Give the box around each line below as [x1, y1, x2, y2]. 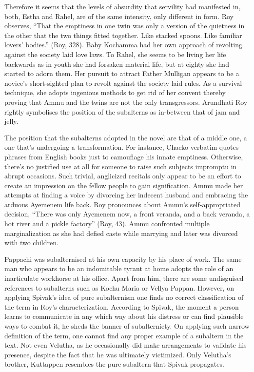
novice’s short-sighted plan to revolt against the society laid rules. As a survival [4, 78, 242, 88]
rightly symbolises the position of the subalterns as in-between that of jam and [4, 106, 240, 117]
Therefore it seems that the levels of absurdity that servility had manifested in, [4, 1, 241, 11]
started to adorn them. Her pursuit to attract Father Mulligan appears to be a [4, 68, 239, 78]
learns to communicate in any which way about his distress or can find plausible [4, 311, 244, 321]
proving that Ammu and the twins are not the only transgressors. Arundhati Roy [4, 97, 248, 107]
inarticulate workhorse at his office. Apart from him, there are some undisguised [4, 273, 244, 283]
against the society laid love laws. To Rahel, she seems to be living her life [4, 49, 226, 59]
